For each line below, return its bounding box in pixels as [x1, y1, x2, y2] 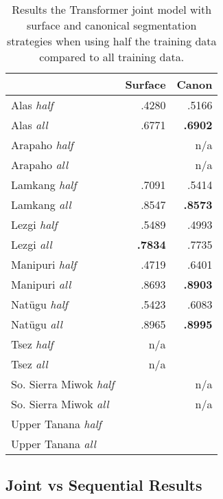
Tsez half [11, 336, 54, 352]
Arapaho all [11, 157, 69, 173]
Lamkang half [11, 177, 77, 192]
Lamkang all [11, 197, 71, 212]
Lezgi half [11, 217, 58, 232]
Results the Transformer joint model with [12, 1, 212, 17]
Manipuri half [11, 256, 77, 272]
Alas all [11, 117, 48, 133]
